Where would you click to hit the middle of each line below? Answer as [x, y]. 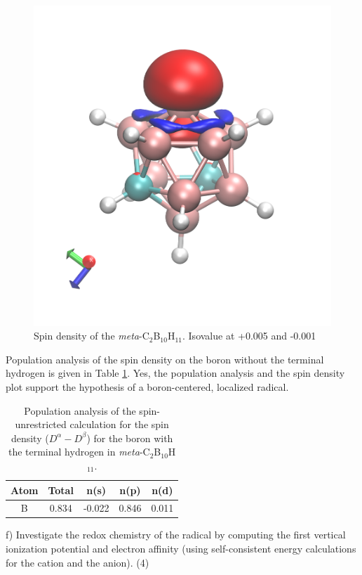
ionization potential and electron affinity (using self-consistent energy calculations [181, 549]
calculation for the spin [119, 424]
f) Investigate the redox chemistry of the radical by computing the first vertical [176, 535]
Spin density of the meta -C [92, 336]
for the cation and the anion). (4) [78, 562]
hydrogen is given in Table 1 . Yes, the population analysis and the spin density [175, 373]
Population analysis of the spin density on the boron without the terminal [165, 359]
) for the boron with [130, 438]
